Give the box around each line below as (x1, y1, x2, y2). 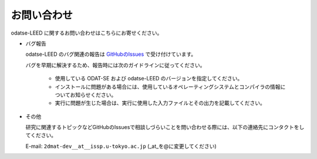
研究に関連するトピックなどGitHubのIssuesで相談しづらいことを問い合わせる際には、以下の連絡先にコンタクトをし (25, 124, 305, 131)
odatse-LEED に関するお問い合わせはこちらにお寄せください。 (11, 29, 163, 36)
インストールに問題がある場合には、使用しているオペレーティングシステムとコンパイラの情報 (55, 83, 281, 90)
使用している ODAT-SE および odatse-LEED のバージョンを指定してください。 (55, 75, 243, 82)
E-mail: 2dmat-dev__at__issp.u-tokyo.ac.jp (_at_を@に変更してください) (25, 143, 217, 150)
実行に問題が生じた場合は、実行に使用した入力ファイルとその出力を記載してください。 (55, 100, 265, 107)
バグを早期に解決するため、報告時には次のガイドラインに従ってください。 (25, 62, 205, 69)
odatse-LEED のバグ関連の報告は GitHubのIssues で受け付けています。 (25, 50, 197, 58)
